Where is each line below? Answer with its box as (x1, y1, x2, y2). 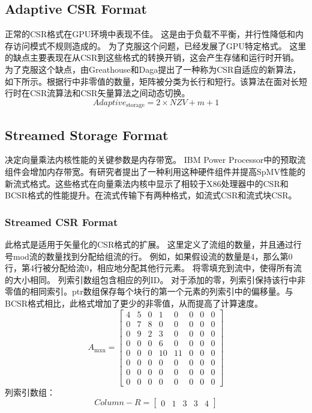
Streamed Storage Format (5, 125, 169, 144)
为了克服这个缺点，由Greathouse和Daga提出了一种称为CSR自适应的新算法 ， (5, 63, 301, 75)
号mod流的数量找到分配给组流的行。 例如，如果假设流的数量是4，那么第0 (5, 249, 293, 262)
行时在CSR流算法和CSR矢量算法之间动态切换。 (5, 87, 190, 99)
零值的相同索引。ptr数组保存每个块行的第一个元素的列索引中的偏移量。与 (5, 285, 293, 298)
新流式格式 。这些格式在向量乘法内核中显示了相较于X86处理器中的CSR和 (5, 177, 289, 189)
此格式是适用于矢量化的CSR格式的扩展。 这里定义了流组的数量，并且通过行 (5, 238, 302, 251)
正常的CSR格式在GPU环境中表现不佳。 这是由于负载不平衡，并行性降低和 (5, 28, 295, 40)
